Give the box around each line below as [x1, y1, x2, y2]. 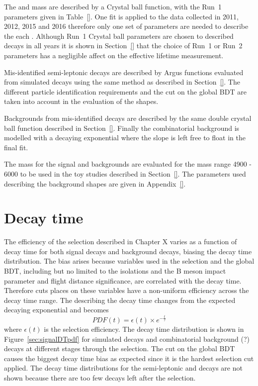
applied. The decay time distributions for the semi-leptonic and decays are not [4, 363, 243, 373]
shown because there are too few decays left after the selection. [4, 372, 196, 383]
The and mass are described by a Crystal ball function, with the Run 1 [4, 1, 222, 11]
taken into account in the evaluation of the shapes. [4, 96, 159, 106]
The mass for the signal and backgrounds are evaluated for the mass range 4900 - [4, 159, 252, 169]
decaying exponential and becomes [4, 304, 109, 315]
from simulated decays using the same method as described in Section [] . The [4, 77, 240, 87]
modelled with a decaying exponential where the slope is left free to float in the [4, 132, 246, 143]
